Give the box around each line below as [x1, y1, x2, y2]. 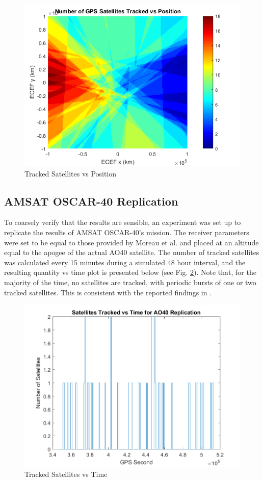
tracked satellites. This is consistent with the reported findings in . [4, 287, 212, 297]
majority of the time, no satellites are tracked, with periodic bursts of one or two [4, 276, 256, 287]
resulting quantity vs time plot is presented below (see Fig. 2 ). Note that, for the [4, 267, 256, 277]
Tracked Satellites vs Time [24, 468, 108, 479]
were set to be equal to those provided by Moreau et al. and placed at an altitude [4, 237, 259, 247]
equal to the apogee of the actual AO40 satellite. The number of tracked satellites [4, 247, 259, 258]
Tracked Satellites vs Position [24, 168, 117, 179]
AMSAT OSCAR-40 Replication [4, 193, 178, 209]
